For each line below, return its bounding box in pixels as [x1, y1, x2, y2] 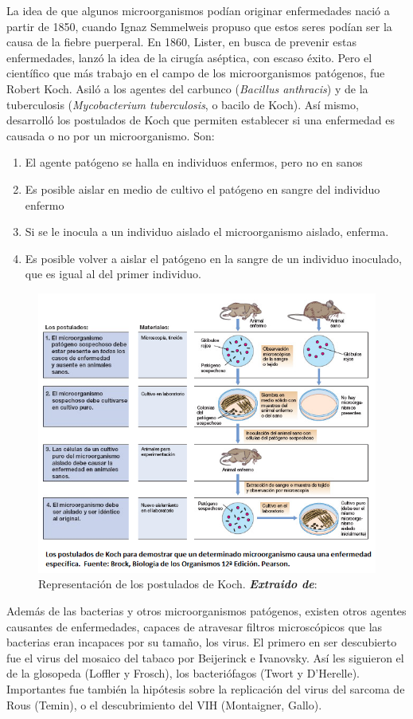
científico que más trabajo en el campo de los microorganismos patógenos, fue [6, 65, 385, 81]
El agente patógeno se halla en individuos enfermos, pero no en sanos [25, 154, 363, 171]
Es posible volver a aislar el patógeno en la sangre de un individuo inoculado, [25, 249, 402, 266]
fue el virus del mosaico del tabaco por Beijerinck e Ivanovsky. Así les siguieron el [6, 649, 404, 666]
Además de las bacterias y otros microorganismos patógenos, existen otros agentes [6, 602, 407, 619]
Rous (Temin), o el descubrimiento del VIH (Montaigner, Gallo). [6, 696, 322, 713]
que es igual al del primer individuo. [25, 265, 201, 282]
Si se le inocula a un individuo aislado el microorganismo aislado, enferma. [25, 223, 389, 240]
